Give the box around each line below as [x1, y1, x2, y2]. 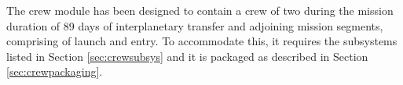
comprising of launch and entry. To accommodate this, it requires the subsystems [6, 33, 398, 49]
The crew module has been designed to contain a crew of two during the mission [6, 2, 394, 18]
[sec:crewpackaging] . [6, 63, 103, 80]
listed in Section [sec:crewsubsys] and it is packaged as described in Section [6, 48, 368, 64]
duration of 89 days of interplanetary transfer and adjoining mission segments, [6, 17, 383, 34]
